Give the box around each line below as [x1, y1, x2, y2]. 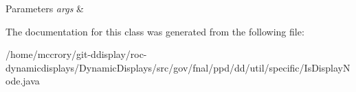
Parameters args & [5, 1, 84, 15]
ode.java [5, 74, 40, 88]
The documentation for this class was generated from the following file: [5, 24, 304, 38]
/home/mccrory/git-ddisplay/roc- [5, 47, 147, 61]
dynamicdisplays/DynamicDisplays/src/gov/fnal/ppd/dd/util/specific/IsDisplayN [5, 60, 351, 74]
